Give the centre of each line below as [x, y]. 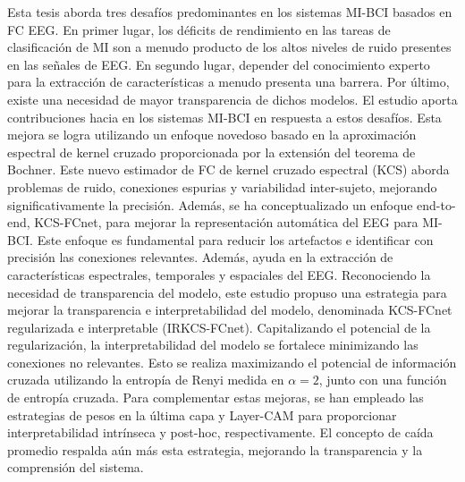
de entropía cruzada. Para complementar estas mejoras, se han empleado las [216, 397]
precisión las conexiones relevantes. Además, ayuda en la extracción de [200, 257]
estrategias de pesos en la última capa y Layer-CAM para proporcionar [202, 414]
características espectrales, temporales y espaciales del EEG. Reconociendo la [219, 274]
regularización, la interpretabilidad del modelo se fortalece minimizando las [213, 345]
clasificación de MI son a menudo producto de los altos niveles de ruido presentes [229, 47]
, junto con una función [383, 380]
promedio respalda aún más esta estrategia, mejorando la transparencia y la [215, 449]
